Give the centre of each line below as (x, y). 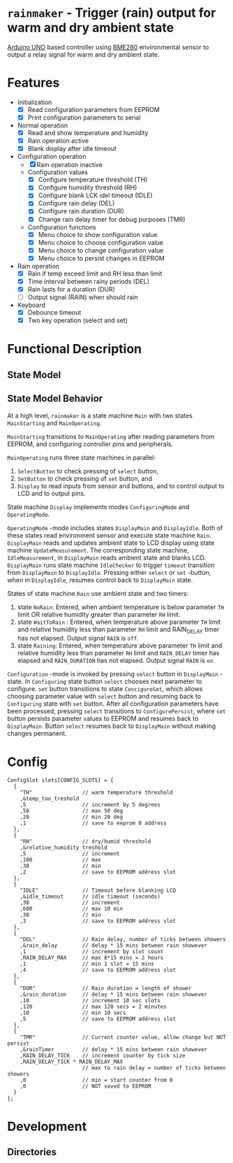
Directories (32, 1152)
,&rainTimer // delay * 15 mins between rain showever (114, 1050)
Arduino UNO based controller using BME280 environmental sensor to (108, 47)
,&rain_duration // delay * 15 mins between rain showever (114, 994)
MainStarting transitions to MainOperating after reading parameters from (111, 436)
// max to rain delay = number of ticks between (154, 1068)
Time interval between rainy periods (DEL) (89, 281)
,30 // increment (70, 903)
